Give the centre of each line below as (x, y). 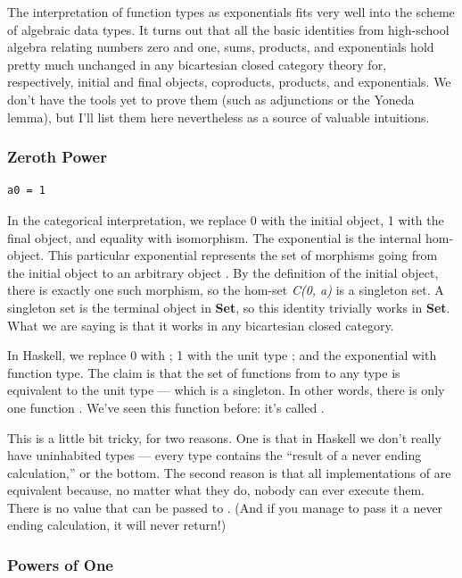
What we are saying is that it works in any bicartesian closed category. (201, 325)
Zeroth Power (57, 157)
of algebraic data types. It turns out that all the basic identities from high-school (228, 29)
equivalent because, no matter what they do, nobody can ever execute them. (216, 490)
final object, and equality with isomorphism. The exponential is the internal (214, 237)
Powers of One (60, 564)
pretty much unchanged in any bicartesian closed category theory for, (197, 64)
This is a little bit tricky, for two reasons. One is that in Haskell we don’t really (224, 437)
